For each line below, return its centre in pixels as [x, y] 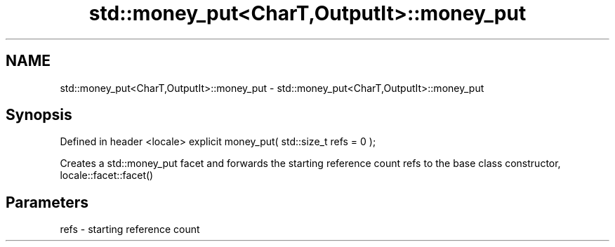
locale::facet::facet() [107, 175]
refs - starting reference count [130, 229]
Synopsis [39, 115]
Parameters [47, 202]
